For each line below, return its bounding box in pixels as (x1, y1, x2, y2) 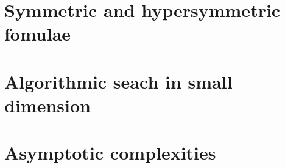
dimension (4, 92, 91, 117)
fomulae (4, 21, 71, 46)
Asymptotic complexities (4, 140, 216, 165)
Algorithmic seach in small (4, 69, 233, 93)
